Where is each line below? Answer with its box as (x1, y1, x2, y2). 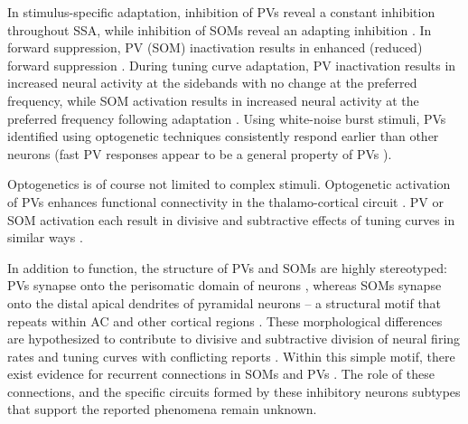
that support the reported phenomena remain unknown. (7, 400, 317, 419)
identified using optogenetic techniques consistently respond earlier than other (7, 127, 439, 146)
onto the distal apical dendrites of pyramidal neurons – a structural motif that (7, 293, 442, 312)
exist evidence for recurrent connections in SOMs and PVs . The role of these (7, 364, 435, 383)
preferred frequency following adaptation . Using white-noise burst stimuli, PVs (7, 108, 446, 127)
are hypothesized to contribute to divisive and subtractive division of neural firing (7, 329, 461, 348)
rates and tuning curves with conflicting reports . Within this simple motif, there (7, 346, 455, 365)
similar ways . (7, 228, 83, 247)
